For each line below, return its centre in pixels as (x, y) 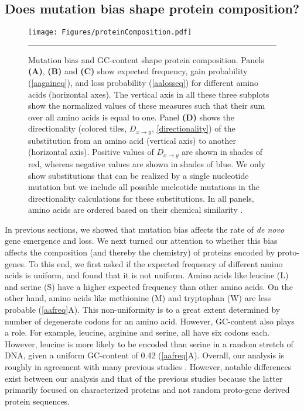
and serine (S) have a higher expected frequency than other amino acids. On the (149, 286)
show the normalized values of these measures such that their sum (147, 106)
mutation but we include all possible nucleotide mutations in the (144, 187)
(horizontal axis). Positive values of (91, 152)
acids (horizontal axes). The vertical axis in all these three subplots (149, 94)
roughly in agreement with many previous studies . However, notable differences (148, 367)
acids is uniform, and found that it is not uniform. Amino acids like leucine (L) (147, 275)
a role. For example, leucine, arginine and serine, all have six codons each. (137, 332)
